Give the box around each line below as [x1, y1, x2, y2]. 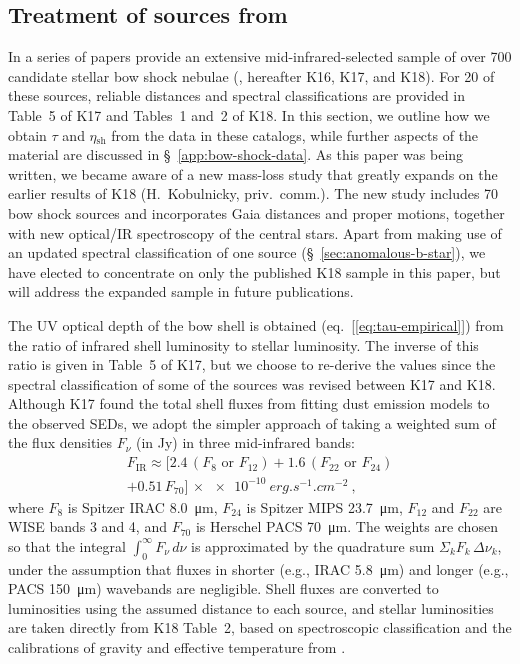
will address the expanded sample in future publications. [8, 281, 354, 302]
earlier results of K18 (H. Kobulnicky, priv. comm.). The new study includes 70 [8, 183, 499, 204]
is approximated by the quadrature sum [191, 535, 435, 556]
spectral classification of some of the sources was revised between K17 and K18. [8, 373, 496, 394]
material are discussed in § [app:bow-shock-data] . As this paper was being [8, 144, 464, 165]
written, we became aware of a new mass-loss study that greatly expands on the [8, 163, 498, 184]
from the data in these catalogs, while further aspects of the [111, 124, 479, 145]
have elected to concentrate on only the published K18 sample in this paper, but [8, 261, 501, 282]
